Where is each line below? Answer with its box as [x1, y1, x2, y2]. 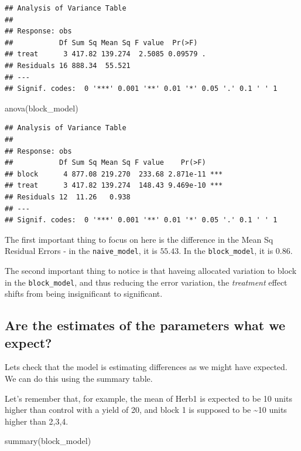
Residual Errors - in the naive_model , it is [5, 245, 158, 257]
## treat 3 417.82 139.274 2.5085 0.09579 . [5, 50, 206, 59]
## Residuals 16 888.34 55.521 [5, 61, 131, 70]
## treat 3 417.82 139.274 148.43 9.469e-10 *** [5, 181, 223, 190]
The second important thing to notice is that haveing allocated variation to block [5, 264, 297, 276]
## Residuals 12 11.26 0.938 [5, 192, 131, 201]
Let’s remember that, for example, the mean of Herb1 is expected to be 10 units [5, 392, 292, 404]
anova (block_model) [5, 101, 78, 114]
